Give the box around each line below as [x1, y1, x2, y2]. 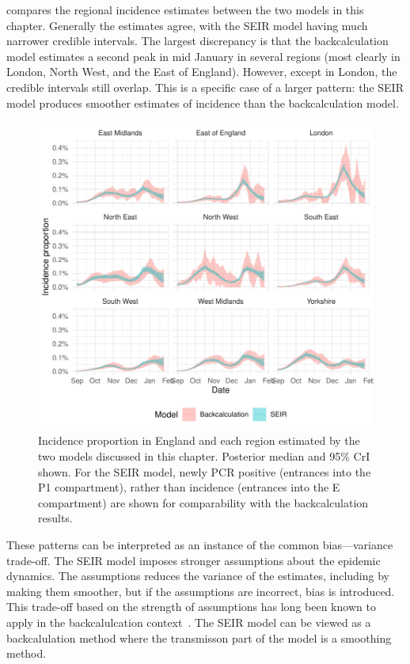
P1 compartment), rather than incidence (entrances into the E [38, 479, 340, 495]
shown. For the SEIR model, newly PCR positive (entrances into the [38, 463, 371, 480]
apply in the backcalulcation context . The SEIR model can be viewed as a [6, 613, 371, 630]
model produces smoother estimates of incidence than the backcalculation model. [6, 94, 399, 111]
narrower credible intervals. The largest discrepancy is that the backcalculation [6, 32, 389, 49]
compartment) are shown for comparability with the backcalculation [38, 494, 369, 510]
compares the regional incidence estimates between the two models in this [6, 2, 364, 17]
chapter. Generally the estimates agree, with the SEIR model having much [6, 17, 368, 33]
